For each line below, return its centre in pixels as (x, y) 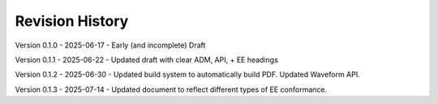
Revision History (72, 21)
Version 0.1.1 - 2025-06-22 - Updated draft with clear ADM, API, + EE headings (147, 60)
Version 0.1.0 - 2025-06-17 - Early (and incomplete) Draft (110, 45)
